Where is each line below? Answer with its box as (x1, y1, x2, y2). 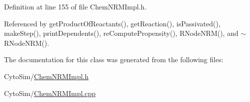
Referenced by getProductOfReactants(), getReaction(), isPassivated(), (4, 18, 221, 28)
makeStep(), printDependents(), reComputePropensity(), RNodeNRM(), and (4, 28, 239, 38)
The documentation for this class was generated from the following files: (4, 54, 224, 65)
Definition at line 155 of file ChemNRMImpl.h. (4, 1, 147, 11)
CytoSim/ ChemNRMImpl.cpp (4, 88, 96, 98)
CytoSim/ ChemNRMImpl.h (4, 71, 89, 81)
